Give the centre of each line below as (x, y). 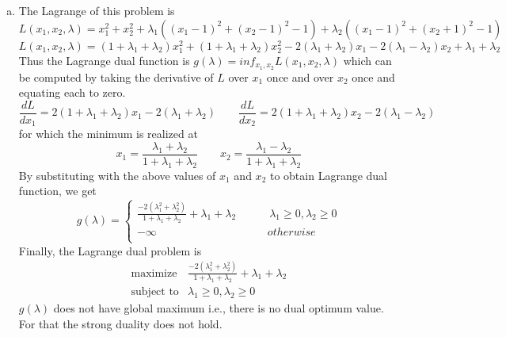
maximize (154, 273)
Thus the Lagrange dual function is (104, 60)
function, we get (57, 191)
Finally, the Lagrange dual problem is (110, 250)
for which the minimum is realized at (108, 134)
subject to (155, 292)
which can (367, 60)
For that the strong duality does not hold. (120, 323)
